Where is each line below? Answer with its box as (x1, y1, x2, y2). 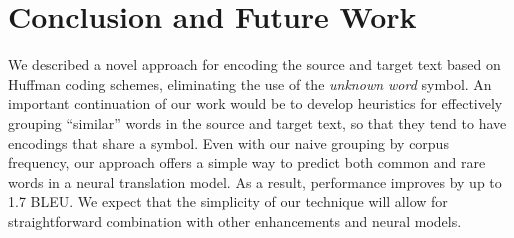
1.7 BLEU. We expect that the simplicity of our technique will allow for (8, 191, 448, 212)
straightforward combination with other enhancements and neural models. (8, 210, 462, 231)
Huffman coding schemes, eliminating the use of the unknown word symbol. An (8, 73, 492, 94)
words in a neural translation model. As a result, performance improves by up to (8, 171, 502, 192)
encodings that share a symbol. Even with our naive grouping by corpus (8, 132, 449, 153)
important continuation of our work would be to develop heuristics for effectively (8, 93, 503, 114)
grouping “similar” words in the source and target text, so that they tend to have (8, 112, 507, 133)
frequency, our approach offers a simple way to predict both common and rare (8, 152, 486, 173)
